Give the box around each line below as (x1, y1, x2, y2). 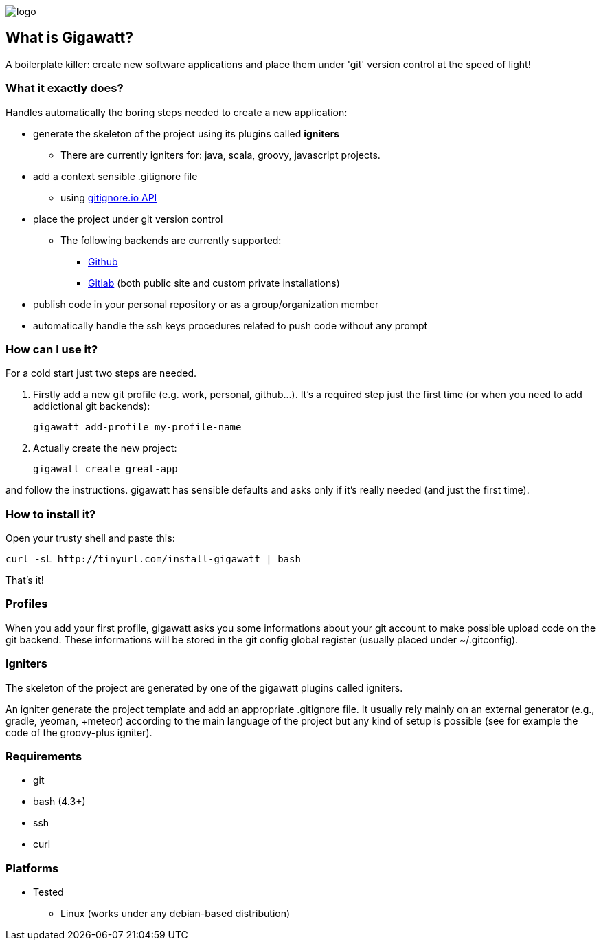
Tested (33, 886, 64, 899)
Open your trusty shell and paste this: (5, 532, 175, 544)
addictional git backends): (33, 400, 150, 412)
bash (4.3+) (33, 795, 86, 808)
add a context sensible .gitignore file (33, 170, 198, 182)
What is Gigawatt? (5, 29, 133, 47)
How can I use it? (5, 342, 98, 356)
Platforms (5, 861, 59, 875)
